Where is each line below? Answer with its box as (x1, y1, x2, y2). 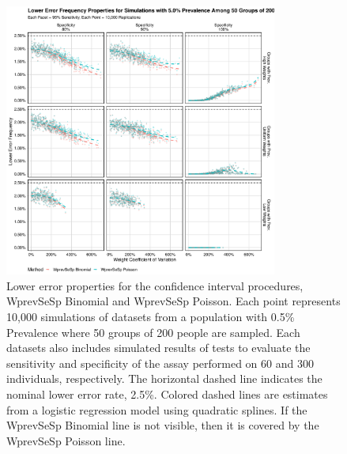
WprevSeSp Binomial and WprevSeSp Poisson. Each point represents (6, 293, 341, 309)
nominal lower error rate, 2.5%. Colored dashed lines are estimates (6, 385, 328, 402)
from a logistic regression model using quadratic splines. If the (6, 401, 307, 418)
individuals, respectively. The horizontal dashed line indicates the (6, 370, 322, 387)
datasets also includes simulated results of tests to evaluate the (6, 339, 311, 356)
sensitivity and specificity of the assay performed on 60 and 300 (6, 354, 314, 371)
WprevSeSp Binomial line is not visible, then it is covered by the (6, 417, 319, 433)
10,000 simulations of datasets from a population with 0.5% (6, 308, 295, 324)
